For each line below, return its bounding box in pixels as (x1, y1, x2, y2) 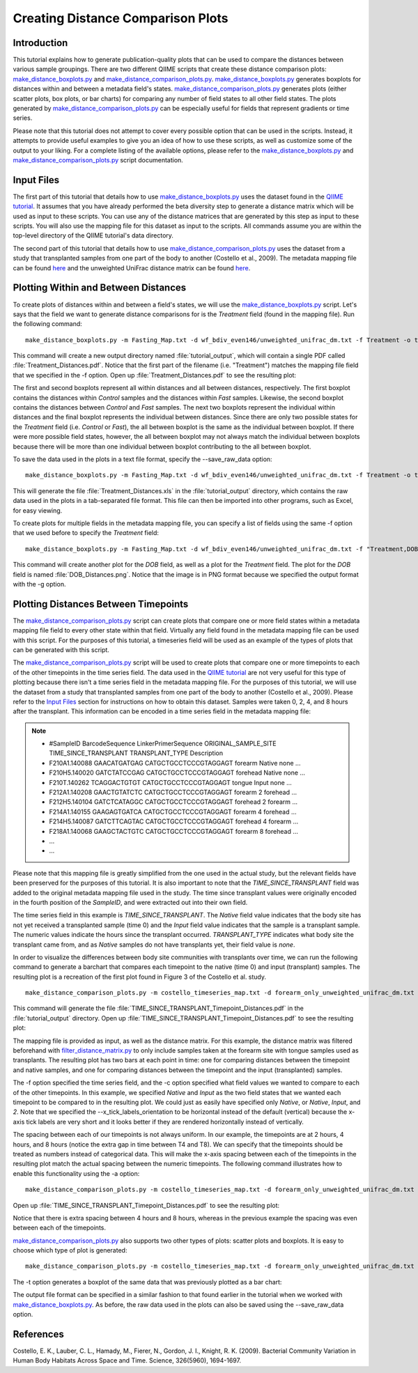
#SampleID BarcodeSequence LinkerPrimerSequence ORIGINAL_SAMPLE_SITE (49, 739, 277, 748)
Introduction (13, 37, 68, 49)
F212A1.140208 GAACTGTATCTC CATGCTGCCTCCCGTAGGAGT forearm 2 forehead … (49, 788, 297, 797)
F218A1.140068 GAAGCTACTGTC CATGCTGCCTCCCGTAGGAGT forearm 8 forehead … (49, 827, 299, 835)
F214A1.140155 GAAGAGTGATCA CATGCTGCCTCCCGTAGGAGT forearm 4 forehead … (49, 807, 297, 816)
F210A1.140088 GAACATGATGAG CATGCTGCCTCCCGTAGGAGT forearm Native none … (49, 759, 301, 767)
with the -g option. (13, 580, 66, 588)
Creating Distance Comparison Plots (13, 10, 229, 26)
